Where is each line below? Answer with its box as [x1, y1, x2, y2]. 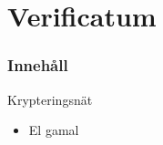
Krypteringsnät [7, 89, 93, 109]
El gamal [28, 120, 79, 140]
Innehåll [7, 54, 68, 77]
